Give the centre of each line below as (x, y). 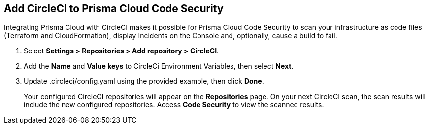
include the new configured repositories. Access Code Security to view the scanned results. (174, 105)
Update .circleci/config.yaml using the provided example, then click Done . (144, 81)
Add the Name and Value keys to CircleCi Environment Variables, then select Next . (159, 66)
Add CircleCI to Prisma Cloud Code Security (114, 9)
